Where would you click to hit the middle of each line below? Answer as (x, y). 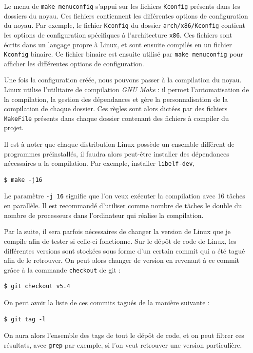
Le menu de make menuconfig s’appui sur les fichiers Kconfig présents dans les (122, 6)
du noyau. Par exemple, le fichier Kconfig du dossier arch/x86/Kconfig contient (125, 25)
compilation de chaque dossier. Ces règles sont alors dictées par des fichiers (116, 108)
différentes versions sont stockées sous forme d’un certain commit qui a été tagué (125, 250)
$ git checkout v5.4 (37, 286)
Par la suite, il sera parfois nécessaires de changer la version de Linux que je (117, 231)
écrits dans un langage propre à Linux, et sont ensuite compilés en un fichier (118, 44)
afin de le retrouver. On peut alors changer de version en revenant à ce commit (122, 260)
